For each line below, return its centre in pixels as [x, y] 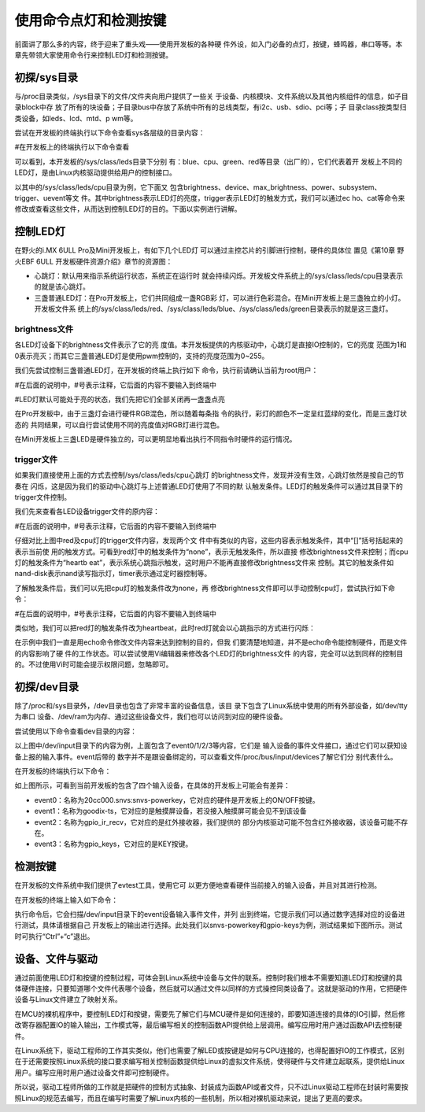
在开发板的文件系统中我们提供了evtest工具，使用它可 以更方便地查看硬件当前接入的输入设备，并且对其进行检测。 [198, 885]
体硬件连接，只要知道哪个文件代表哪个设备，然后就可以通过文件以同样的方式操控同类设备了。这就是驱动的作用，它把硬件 [211, 988]
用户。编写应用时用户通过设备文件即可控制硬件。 [94, 1072]
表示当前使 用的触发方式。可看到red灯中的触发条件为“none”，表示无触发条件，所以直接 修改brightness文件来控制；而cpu [211, 552]
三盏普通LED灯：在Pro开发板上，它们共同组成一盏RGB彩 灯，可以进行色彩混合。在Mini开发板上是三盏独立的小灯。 [220, 297]
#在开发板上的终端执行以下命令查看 [72, 147]
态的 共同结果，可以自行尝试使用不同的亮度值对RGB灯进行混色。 [119, 424]
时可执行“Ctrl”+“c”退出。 [54, 936]
